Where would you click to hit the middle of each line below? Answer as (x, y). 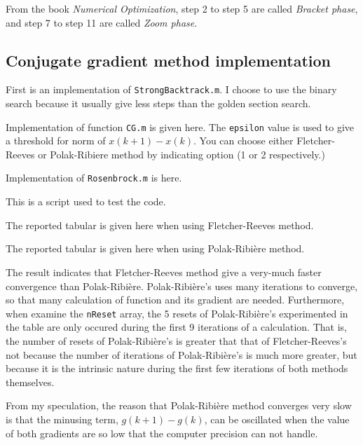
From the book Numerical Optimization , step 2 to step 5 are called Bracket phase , (182, 8)
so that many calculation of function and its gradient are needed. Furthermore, (175, 300)
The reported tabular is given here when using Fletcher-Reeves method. (160, 225)
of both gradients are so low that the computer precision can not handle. (162, 433)
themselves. (30, 382)
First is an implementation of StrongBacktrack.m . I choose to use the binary (171, 89)
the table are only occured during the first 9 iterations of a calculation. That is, (176, 327)
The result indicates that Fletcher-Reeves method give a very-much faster (164, 272)
